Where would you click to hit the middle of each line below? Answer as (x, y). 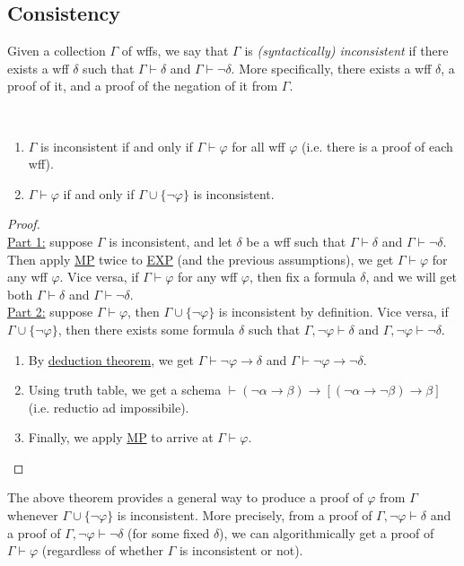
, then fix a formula (302, 277)
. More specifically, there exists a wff (331, 68)
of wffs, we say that (175, 51)
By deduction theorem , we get (111, 359)
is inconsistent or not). (241, 550)
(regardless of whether (102, 550)
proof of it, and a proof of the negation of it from (143, 86)
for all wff (258, 146)
